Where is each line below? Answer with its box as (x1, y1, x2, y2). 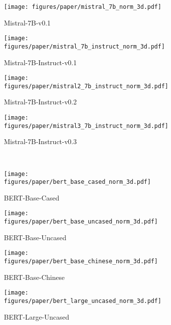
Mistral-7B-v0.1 (4, 17, 51, 27)
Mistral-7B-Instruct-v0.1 (4, 57, 77, 67)
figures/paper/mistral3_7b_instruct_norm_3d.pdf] (4, 122, 169, 129)
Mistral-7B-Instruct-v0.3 (4, 136, 77, 147)
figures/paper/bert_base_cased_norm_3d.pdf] (4, 178, 151, 186)
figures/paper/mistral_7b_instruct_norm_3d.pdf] (4, 43, 165, 50)
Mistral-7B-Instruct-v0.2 (4, 97, 77, 107)
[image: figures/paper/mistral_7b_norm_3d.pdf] (4, 3, 162, 10)
